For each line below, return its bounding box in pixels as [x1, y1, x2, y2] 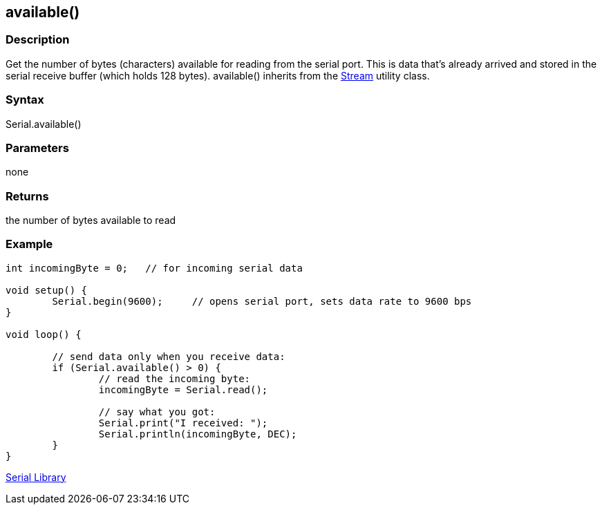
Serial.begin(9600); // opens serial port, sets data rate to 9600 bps [52, 295, 472, 307]
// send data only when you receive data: [52, 350, 285, 362]
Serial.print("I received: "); [98, 417, 268, 428]
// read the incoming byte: [98, 372, 251, 384]
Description [6, 32, 70, 47]
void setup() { [6, 284, 88, 296]
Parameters [6, 140, 69, 155]
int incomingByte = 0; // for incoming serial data [6, 262, 303, 274]
